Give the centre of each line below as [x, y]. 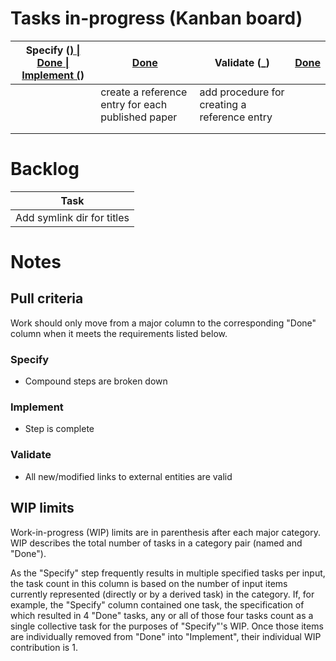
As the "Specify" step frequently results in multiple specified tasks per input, [168, 573]
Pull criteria [47, 298]
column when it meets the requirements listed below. [119, 333]
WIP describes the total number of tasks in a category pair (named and [156, 543]
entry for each [134, 104]
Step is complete [59, 429]
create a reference [144, 92]
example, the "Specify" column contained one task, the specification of [157, 604]
